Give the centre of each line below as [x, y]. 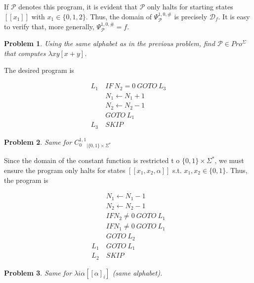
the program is [26, 180]
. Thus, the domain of [119, 16]
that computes [25, 53]
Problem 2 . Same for [38, 141]
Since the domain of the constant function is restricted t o [92, 160]
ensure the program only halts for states [65, 170]
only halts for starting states [190, 6]
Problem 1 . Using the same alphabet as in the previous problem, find [109, 43]
